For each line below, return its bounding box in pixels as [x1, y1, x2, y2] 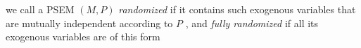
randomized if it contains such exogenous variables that [118, 2, 356, 16]
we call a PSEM [6, 2, 75, 16]
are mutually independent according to [6, 15, 173, 30]
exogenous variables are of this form [6, 29, 160, 44]
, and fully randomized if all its [185, 15, 319, 30]
